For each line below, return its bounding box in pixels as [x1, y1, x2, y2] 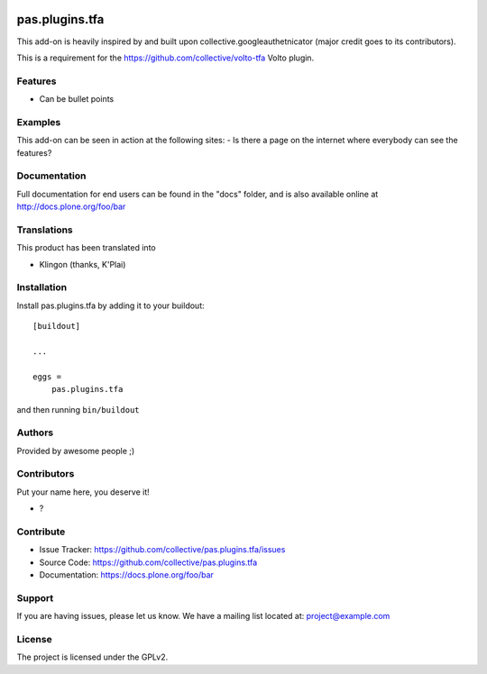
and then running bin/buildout [16, 404, 140, 414]
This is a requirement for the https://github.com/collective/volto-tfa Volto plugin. [16, 52, 315, 63]
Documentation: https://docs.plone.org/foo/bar [39, 569, 214, 580]
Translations [16, 223, 74, 236]
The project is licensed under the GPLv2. [16, 651, 169, 662]
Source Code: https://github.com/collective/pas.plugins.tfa [39, 557, 258, 568]
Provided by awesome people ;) [16, 445, 135, 456]
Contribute [16, 525, 66, 538]
